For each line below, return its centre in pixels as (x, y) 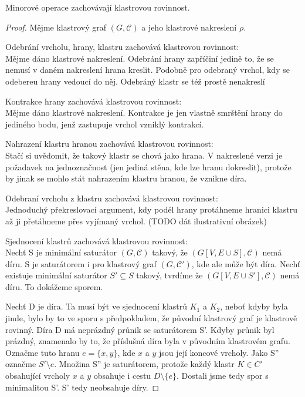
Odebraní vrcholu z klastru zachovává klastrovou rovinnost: (112, 198)
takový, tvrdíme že (170, 275)
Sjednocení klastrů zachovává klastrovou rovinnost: (96, 240)
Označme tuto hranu (43, 352)
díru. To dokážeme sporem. (54, 286)
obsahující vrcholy (38, 376)
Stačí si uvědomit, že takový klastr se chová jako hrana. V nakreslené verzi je (144, 155)
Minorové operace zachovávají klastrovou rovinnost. (98, 7)
